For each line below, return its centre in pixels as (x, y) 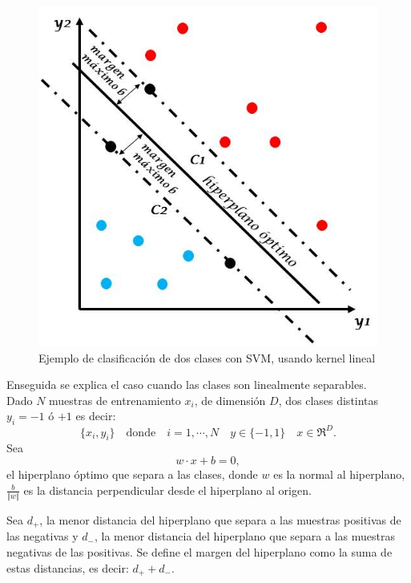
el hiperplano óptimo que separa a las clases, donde (132, 474)
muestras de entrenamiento (115, 400)
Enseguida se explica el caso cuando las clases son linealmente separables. (187, 385)
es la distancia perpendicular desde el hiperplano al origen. (167, 490)
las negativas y (42, 536)
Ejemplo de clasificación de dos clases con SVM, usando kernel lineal (207, 357)
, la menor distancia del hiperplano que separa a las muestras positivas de (220, 519)
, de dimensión (230, 400)
